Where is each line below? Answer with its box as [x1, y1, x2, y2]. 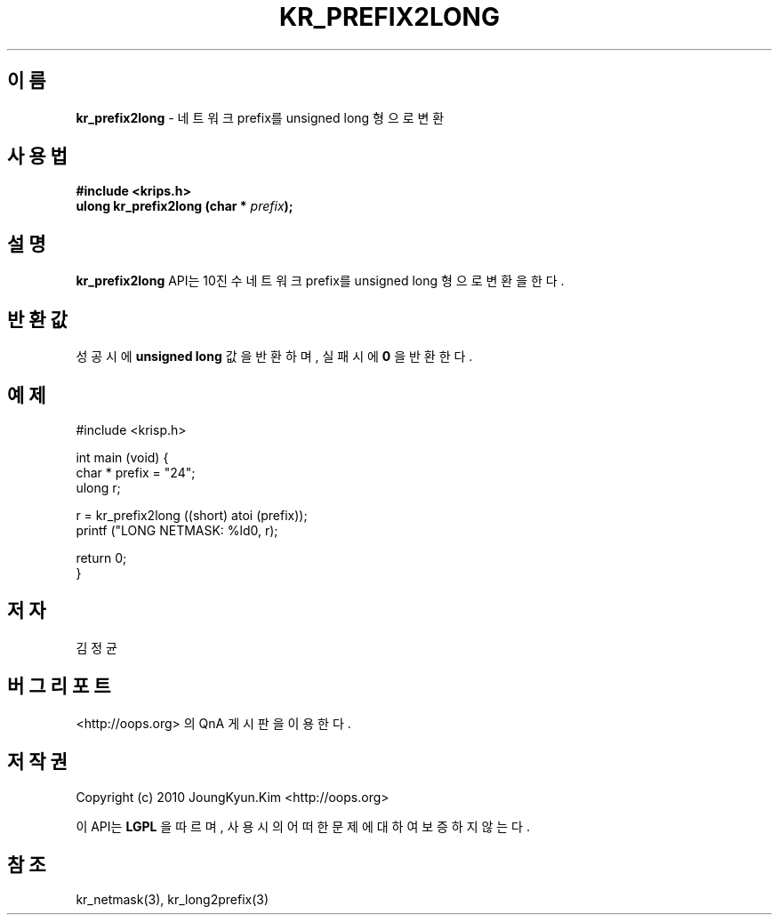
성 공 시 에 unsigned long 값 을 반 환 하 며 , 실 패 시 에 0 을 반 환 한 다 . [76, 349, 473, 365]
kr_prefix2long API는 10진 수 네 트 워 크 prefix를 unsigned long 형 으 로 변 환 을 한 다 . [76, 273, 565, 289]
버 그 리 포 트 [7, 675, 111, 698]
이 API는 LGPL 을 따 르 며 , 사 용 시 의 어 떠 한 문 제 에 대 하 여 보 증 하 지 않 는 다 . [76, 818, 530, 834]
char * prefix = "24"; [76, 464, 196, 480]
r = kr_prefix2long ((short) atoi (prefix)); [76, 507, 308, 523]
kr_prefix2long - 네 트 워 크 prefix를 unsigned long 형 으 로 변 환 [76, 109, 445, 125]
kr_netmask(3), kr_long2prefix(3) [76, 892, 269, 908]
